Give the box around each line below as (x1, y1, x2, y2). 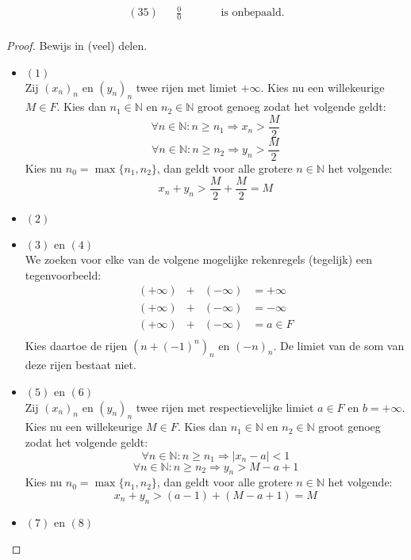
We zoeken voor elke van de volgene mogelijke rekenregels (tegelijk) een (25, 251, 373, 268)
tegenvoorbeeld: (25, 266, 102, 283)
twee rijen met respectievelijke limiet (136, 398, 314, 415)
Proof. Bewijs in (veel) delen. (6, 36, 148, 53)
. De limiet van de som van (273, 337, 405, 353)
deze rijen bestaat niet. (25, 356, 136, 373)
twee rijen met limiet (136, 78, 237, 95)
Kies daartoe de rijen (25, 337, 128, 353)
